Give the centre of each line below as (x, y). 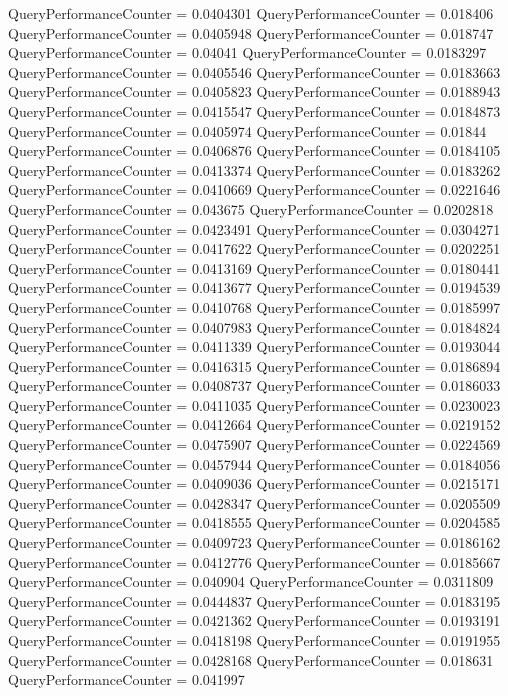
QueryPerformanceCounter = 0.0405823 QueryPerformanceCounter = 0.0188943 (254, 91)
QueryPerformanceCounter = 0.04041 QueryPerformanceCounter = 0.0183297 (247, 52)
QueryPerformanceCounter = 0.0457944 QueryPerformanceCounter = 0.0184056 (254, 463)
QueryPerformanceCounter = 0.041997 (126, 679)
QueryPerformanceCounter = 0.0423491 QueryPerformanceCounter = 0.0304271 (254, 228)
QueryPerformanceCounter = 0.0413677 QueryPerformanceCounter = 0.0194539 (254, 287)
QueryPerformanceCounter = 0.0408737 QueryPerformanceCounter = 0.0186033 (254, 385)
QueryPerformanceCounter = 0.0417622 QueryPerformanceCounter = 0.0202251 (254, 248)
